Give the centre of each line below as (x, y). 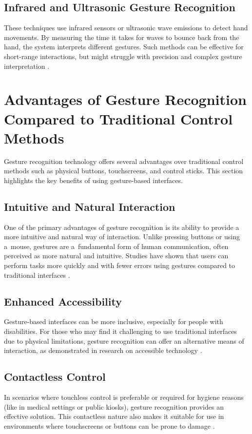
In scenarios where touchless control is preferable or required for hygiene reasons (124, 397)
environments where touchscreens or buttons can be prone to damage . (109, 425)
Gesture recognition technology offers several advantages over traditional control (124, 161)
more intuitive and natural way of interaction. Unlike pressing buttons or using (122, 237)
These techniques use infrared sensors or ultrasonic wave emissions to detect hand (126, 28)
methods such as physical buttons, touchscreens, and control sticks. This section (124, 171)
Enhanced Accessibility (63, 301)
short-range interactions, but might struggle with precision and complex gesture (123, 56)
